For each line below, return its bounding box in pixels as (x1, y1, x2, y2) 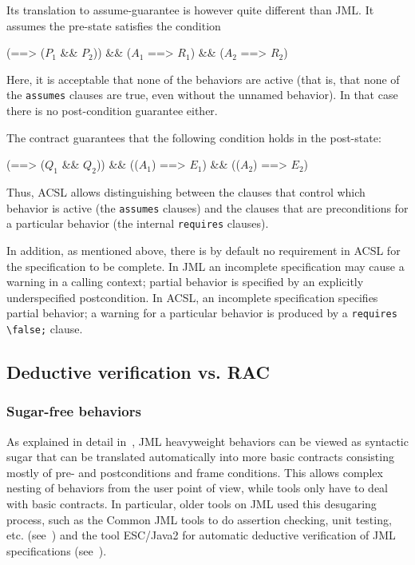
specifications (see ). (6, 542, 107, 559)
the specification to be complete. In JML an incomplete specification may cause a (6, 257, 405, 274)
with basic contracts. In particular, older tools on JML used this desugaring (6, 495, 377, 511)
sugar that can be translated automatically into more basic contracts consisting (6, 448, 394, 465)
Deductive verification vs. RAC (6, 360, 270, 384)
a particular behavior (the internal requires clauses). (6, 215, 269, 232)
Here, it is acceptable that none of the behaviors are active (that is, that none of (6, 70, 400, 87)
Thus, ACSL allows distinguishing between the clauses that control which (6, 184, 366, 201)
